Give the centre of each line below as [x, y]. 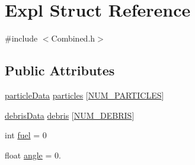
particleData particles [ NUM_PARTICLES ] [84, 95]
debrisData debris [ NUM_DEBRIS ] [70, 115]
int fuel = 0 [26, 135]
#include [21, 38]
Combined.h [73, 38]
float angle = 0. [33, 155]
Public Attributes [60, 70]
